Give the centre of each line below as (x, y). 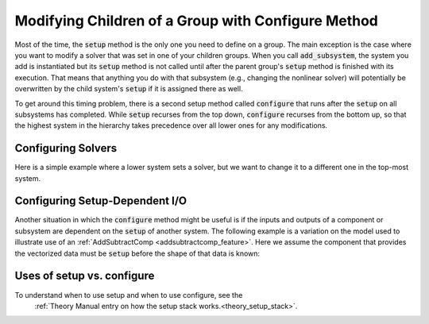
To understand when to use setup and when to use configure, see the (129, 295)
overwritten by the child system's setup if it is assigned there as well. (129, 89)
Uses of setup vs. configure (85, 276)
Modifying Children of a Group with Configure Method (197, 21)
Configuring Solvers (66, 148)
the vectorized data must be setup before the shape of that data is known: (137, 253)
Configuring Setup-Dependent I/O (100, 201)
